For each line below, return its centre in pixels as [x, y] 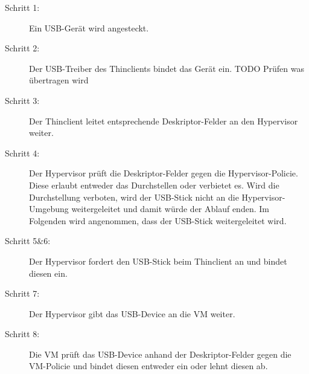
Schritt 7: [22, 293]
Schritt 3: [22, 100]
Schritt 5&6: [28, 241]
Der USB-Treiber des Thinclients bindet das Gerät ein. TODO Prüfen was [167, 68]
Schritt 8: [22, 334]
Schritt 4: [22, 153]
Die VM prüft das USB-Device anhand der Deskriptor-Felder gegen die [160, 354]
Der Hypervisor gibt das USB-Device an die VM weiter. [132, 313]
